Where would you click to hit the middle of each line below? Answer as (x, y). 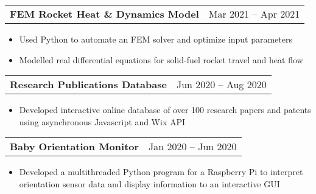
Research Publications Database (88, 85)
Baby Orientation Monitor (75, 147)
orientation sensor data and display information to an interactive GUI (149, 183)
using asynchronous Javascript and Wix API (102, 121)
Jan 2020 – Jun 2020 (193, 147)
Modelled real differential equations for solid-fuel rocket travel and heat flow (161, 59)
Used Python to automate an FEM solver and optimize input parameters (156, 39)
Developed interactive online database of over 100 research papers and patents (165, 110)
